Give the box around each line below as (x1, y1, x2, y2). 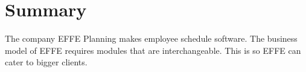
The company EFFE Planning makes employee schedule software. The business (5, 32, 298, 45)
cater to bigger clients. (5, 56, 88, 68)
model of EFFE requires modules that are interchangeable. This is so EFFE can (5, 44, 301, 56)
